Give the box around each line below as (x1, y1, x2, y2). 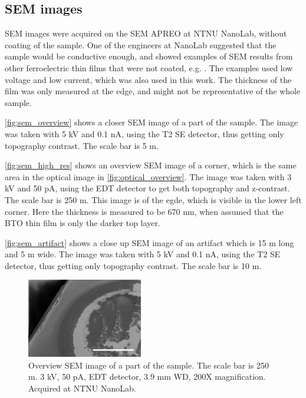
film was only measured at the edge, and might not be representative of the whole (5, 85, 301, 97)
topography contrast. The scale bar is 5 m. (5, 139, 159, 151)
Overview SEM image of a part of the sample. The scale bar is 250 (28, 359, 269, 371)
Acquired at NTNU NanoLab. (28, 382, 136, 394)
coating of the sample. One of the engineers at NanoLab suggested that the (5, 38, 277, 51)
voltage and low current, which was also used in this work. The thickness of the (5, 73, 292, 85)
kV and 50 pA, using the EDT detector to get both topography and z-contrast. (5, 182, 290, 194)
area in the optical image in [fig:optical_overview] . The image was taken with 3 (5, 170, 292, 183)
